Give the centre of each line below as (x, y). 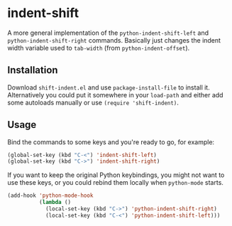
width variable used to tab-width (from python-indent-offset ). (99, 48)
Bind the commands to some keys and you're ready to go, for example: (111, 142)
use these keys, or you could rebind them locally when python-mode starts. (115, 183)
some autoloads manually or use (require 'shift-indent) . (93, 102)
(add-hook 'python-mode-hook (50, 196)
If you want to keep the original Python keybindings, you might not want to (116, 175)
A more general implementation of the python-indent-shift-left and (108, 33)
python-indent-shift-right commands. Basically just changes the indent (114, 40)
